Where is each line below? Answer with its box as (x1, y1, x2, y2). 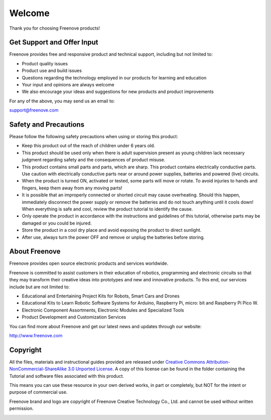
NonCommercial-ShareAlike (9, 366, 67, 372)
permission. (9, 405, 34, 411)
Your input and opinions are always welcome (22, 82, 115, 88)
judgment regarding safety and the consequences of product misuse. (22, 157, 166, 163)
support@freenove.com (9, 107, 59, 113)
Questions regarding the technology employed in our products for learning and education (22, 74, 207, 80)
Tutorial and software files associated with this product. (9, 373, 124, 379)
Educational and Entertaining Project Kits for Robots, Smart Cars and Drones (22, 293, 180, 299)
